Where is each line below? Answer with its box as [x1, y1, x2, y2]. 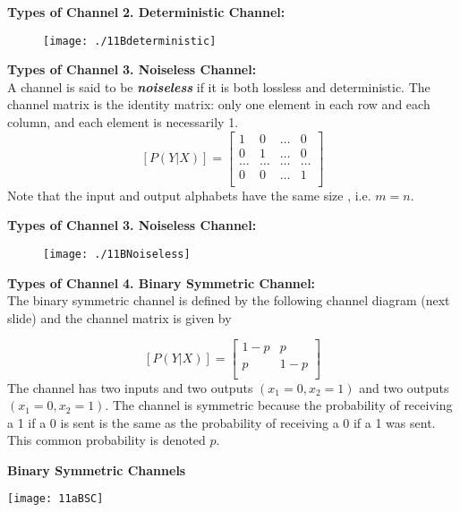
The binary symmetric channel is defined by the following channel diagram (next [7, 291, 450, 310]
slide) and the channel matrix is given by [7, 308, 232, 327]
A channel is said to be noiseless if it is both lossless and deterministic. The [7, 77, 430, 96]
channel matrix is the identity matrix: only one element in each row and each [7, 95, 430, 114]
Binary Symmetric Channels [7, 460, 186, 479]
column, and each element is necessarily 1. [7, 113, 239, 132]
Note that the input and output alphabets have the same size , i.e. [7, 185, 371, 204]
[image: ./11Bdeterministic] [43, 34, 217, 47]
